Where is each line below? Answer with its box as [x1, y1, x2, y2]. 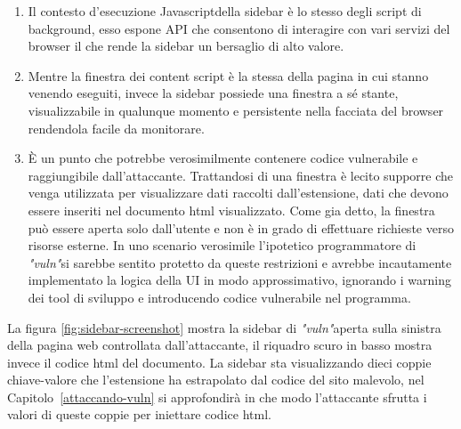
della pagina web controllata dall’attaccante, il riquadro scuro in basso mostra [7, 336, 433, 354]
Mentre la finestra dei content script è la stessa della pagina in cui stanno [28, 66, 429, 85]
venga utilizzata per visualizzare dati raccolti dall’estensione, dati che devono [28, 183, 449, 202]
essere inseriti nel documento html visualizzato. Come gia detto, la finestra [28, 200, 435, 219]
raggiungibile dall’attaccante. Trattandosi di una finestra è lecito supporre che [28, 166, 454, 184]
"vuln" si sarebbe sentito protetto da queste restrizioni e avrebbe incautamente [28, 253, 452, 271]
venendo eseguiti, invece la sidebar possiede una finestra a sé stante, [28, 84, 399, 102]
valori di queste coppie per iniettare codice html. [7, 405, 271, 424]
